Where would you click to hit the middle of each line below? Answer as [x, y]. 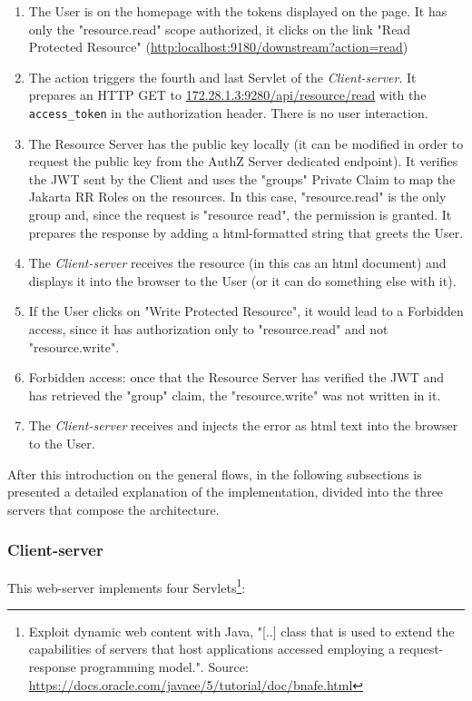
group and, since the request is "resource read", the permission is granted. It [240, 214]
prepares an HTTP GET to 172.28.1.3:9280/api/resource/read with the [227, 95]
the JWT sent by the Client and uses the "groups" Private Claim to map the [242, 178]
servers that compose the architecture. [113, 509]
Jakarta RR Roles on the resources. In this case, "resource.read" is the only [237, 197]
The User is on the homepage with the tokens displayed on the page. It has [238, 11]
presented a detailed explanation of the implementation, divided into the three [226, 492]
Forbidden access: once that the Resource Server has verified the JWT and [236, 377]
